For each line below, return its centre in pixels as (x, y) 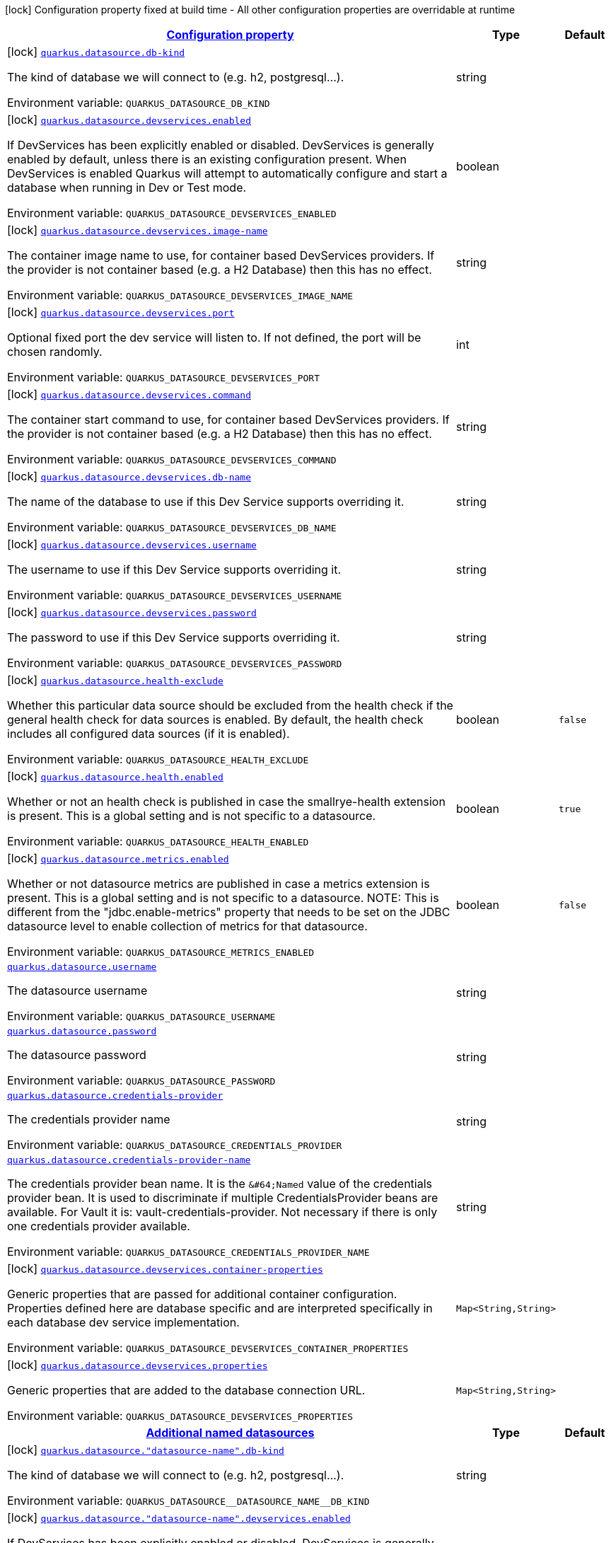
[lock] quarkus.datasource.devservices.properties (138, 1365)
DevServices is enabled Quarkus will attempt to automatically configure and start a (227, 173)
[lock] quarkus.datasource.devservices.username (132, 544)
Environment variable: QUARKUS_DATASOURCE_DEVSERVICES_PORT (164, 377)
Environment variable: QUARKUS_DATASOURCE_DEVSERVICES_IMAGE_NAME (180, 295)
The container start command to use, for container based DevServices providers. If (228, 420)
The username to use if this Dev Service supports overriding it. (174, 570)
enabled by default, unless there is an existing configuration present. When (207, 159)
